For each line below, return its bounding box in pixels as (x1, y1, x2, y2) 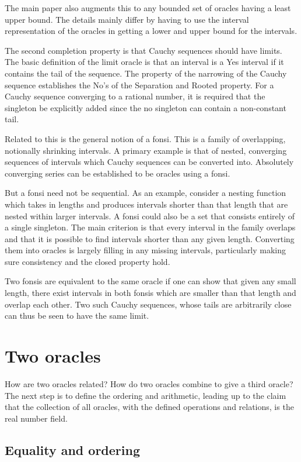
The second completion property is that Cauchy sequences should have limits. (5, 44, 282, 56)
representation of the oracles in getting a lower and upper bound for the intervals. (5, 25, 297, 37)
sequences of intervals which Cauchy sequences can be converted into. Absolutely (5, 156, 294, 168)
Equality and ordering (5, 440, 140, 458)
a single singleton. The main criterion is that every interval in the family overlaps (5, 221, 296, 233)
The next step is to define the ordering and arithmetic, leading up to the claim (5, 389, 286, 401)
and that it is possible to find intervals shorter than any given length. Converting (5, 232, 295, 244)
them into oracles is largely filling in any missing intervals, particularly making (5, 244, 286, 256)
